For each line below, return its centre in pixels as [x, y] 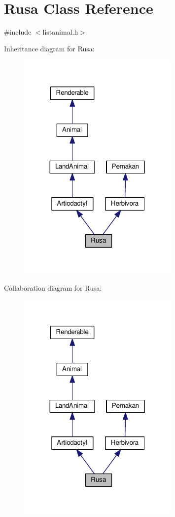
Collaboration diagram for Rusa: [53, 287]
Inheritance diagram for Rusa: [49, 48]
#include [18, 32]
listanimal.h [60, 32]
